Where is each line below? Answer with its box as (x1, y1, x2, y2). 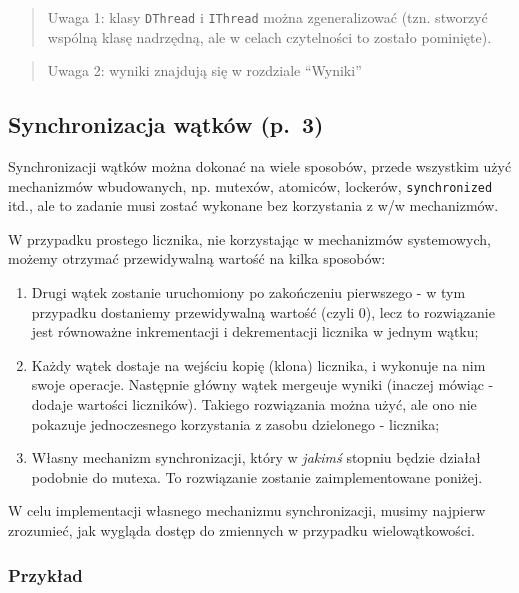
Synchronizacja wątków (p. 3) (8, 109, 324, 140)
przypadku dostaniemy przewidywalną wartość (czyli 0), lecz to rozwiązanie (31, 301, 495, 322)
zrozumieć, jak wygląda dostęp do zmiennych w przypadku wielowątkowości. (8, 520, 475, 541)
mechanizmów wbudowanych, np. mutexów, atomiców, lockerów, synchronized (8, 175, 493, 196)
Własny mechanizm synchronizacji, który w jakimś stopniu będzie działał (31, 447, 481, 468)
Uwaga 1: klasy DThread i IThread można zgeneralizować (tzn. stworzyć (47, 7, 488, 27)
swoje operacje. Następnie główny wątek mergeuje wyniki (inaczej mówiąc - (31, 374, 494, 395)
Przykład (8, 562, 83, 587)
